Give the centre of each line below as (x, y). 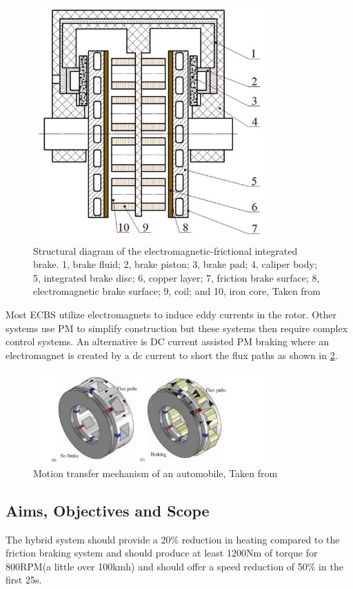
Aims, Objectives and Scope (108, 510)
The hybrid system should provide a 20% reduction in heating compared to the (173, 539)
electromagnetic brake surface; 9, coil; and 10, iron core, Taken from (177, 291)
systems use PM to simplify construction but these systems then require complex (177, 328)
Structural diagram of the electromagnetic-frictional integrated (165, 250)
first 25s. (24, 580)
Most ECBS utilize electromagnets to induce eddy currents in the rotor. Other (171, 314)
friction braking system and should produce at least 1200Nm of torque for (162, 553)
